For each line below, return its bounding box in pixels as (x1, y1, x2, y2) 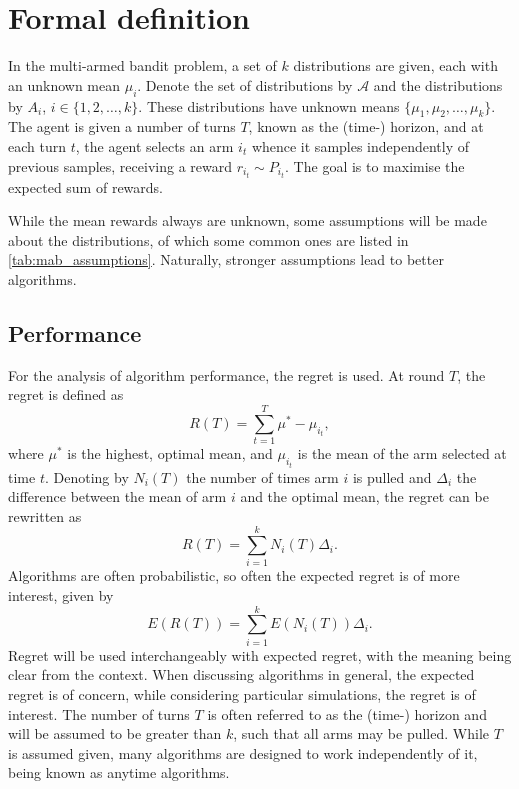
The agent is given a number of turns (8, 116, 236, 137)
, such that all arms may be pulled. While (233, 723, 489, 744)
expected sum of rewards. (8, 176, 163, 197)
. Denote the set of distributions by (137, 74, 353, 95)
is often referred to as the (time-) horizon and (207, 703, 487, 724)
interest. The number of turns (8, 703, 190, 724)
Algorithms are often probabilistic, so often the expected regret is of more (8, 565, 460, 586)
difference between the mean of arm (8, 486, 227, 507)
